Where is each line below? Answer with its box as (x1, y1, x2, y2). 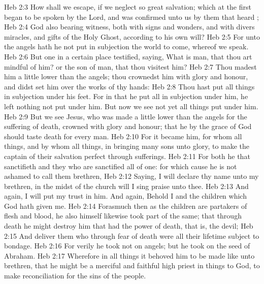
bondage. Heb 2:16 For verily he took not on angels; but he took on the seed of (4, 240, 250, 251)
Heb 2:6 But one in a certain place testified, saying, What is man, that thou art (4, 51, 252, 61)
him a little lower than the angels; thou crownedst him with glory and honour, (4, 71, 248, 82)
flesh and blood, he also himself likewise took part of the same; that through (4, 210, 242, 221)
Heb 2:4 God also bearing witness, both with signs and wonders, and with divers (4, 21, 255, 32)
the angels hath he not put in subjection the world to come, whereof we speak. (4, 41, 249, 52)
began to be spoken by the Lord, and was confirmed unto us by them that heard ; (4, 11, 259, 22)
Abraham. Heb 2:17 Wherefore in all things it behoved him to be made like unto (4, 250, 255, 261)
